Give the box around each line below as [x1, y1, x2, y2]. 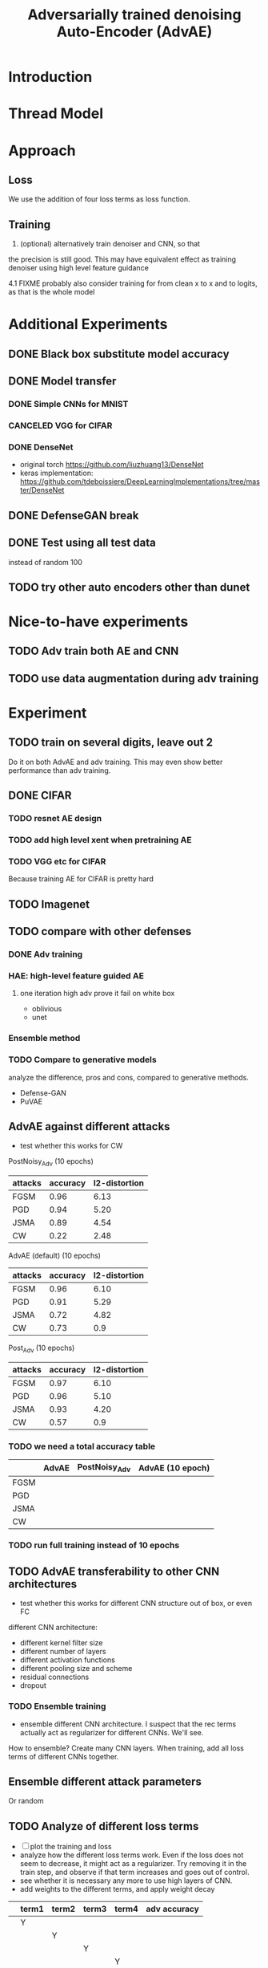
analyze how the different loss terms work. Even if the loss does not [19, 1850, 244, 1860]
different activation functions [19, 1655, 116, 1665]
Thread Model [8, 104, 104, 123]
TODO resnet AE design [8, 813, 102, 824]
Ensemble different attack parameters [8, 1775, 202, 1788]
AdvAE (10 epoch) [138, 1462, 210, 1474]
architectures [8, 1577, 78, 1591]
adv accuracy [146, 1904, 200, 1915]
